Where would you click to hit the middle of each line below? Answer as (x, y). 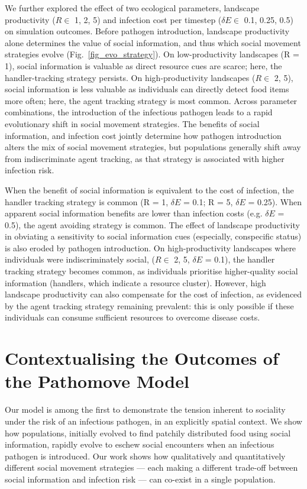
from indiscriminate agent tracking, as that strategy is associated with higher (145, 158)
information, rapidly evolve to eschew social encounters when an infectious (140, 444)
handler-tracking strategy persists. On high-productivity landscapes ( (130, 77)
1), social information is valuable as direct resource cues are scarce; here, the (143, 65)
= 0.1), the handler (240, 259)
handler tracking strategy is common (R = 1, (87, 201)
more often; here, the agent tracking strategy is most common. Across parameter (151, 100)
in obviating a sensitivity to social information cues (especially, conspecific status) (153, 236)
